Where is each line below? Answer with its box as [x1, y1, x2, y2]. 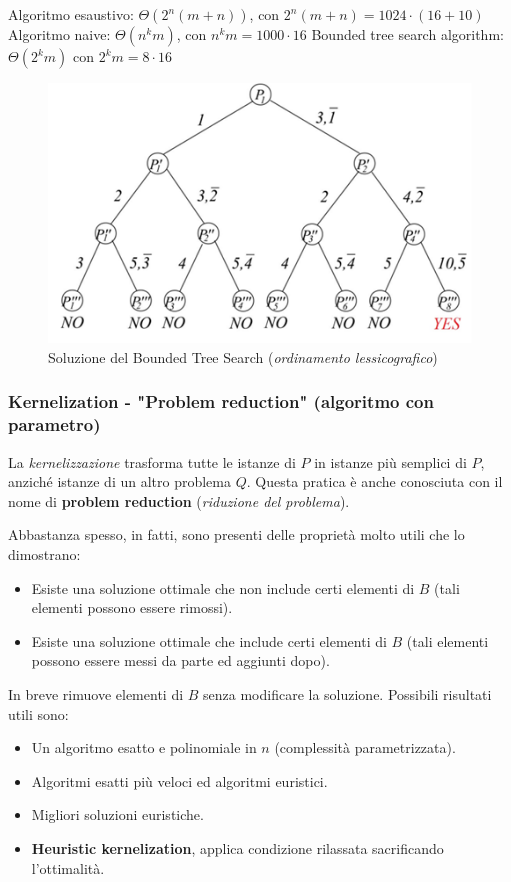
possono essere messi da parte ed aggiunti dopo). [31, 650, 330, 671]
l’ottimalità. [31, 857, 105, 878]
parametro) [8, 412, 101, 437]
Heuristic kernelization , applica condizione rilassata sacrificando [31, 838, 444, 859]
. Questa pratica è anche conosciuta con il [246, 471, 503, 492]
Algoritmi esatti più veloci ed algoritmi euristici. [31, 770, 328, 791]
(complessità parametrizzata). [274, 737, 456, 758]
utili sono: [8, 703, 69, 724]
